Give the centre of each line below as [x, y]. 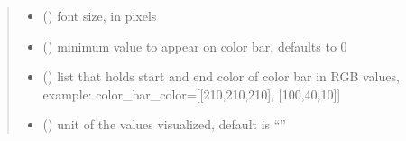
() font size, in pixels [100, 15]
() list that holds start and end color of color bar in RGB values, [221, 76]
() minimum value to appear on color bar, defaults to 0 [195, 46]
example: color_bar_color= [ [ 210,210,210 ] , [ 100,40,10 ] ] [192, 94]
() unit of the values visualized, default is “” [164, 124]
